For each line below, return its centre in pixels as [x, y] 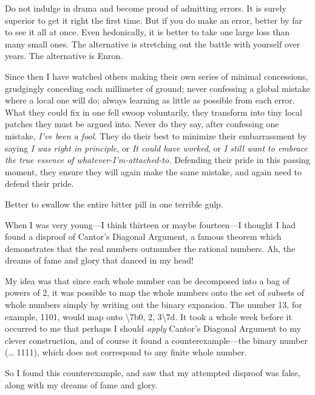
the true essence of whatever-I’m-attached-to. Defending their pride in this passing [157, 160]
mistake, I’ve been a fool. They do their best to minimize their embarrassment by [156, 135]
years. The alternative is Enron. [64, 56]
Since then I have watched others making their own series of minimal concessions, [157, 76]
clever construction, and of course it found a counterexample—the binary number [156, 340]
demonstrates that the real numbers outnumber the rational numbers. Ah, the [150, 248]
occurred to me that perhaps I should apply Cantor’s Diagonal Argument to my [153, 328]
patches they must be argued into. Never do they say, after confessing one [142, 124]
